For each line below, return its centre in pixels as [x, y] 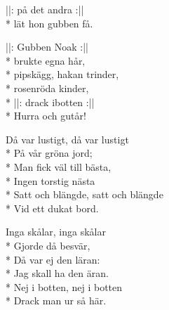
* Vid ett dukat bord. [52, 208]
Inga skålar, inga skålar [56, 232]
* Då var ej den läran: [53, 259]
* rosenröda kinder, [47, 88]
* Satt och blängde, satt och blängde [84, 194]
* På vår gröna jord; [49, 153]
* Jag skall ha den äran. [57, 273]
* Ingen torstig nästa [50, 180]
